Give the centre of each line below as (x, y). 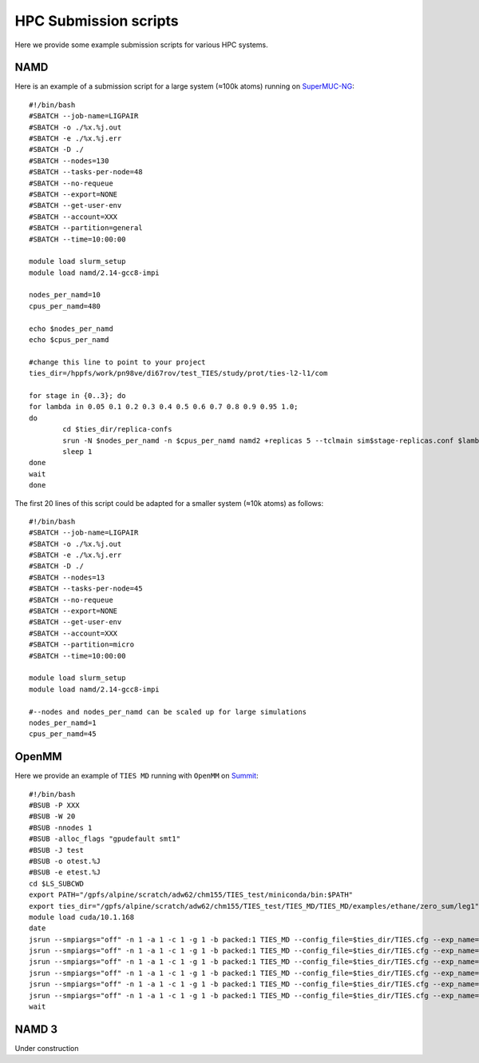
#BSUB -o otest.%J (65, 861)
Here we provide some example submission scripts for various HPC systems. (141, 45)
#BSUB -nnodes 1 (61, 828)
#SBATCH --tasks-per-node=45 (86, 589)
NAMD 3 (36, 1029)
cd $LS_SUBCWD (56, 884)
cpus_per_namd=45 (63, 734)
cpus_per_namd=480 (65, 306)
